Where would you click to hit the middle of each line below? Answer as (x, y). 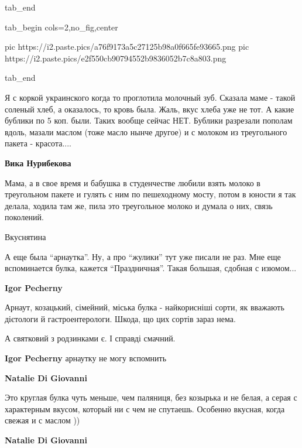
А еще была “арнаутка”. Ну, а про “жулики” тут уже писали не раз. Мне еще (143, 256)
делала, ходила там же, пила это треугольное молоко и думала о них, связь (139, 205)
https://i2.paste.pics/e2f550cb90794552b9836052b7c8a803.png (116, 58)
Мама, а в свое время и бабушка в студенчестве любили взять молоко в (133, 182)
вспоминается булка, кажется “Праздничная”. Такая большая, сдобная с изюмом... (151, 268)
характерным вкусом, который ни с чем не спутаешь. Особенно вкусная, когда (145, 408)
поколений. (24, 217)
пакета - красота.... (38, 143)
